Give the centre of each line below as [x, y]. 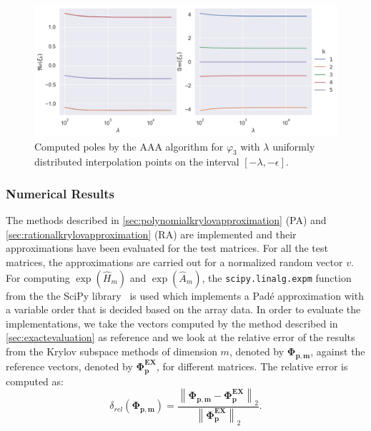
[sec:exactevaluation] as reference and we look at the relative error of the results [180, 337]
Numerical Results [60, 193]
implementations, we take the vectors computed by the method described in [172, 323]
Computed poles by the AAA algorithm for [129, 146]
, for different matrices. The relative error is [252, 366]
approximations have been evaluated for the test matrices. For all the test [167, 248]
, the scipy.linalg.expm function [277, 277]
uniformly [294, 146]
